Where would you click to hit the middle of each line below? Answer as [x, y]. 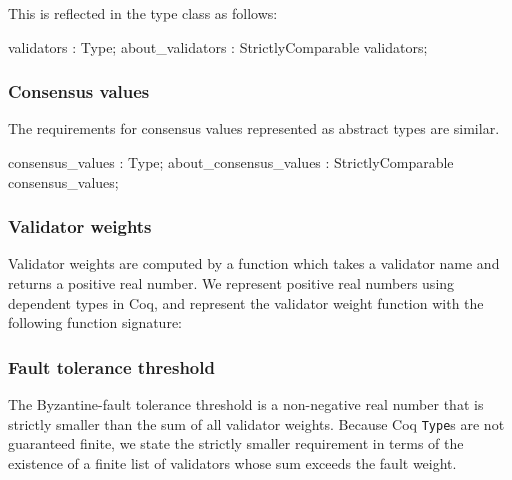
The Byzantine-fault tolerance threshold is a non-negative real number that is [246, 404]
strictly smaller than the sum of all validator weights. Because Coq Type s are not [256, 423]
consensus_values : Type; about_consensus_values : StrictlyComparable [231, 162]
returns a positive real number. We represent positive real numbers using [231, 283]
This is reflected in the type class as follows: [143, 13]
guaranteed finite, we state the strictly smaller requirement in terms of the [236, 443]
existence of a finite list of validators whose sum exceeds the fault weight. [232, 462]
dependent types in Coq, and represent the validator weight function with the [246, 302]
